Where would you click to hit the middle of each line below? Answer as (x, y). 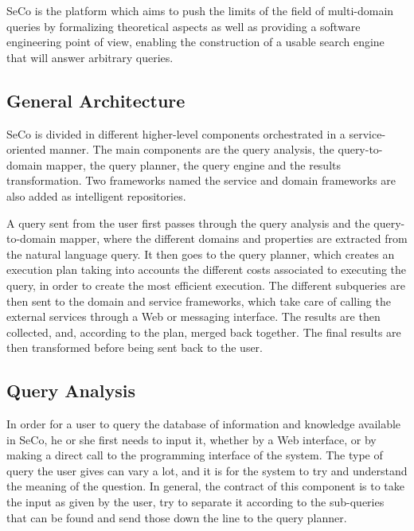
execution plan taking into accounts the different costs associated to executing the (207, 269)
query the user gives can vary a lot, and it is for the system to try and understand (207, 470)
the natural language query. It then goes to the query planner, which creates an (201, 254)
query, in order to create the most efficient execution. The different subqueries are (206, 285)
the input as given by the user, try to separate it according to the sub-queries (195, 502)
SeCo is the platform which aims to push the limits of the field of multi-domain (200, 10)
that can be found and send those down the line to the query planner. (177, 517)
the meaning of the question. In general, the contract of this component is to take (206, 486)
